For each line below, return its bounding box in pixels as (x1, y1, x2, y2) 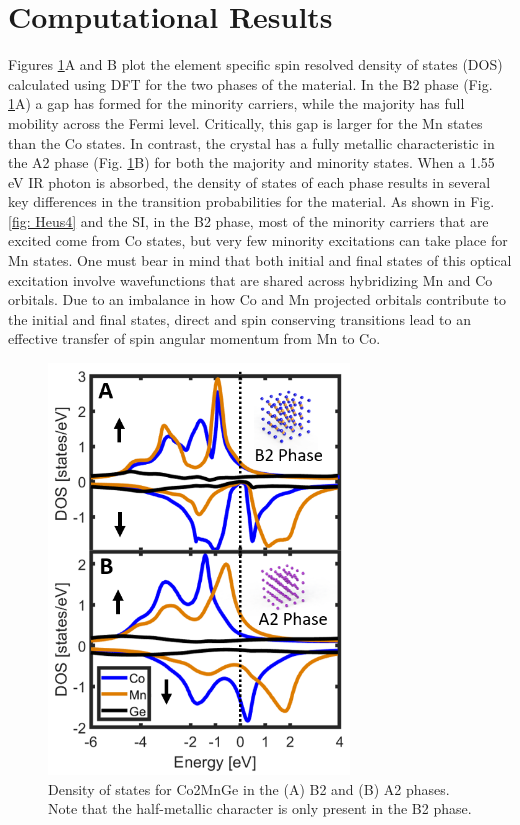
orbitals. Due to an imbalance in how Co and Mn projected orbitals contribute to (8, 289, 506, 310)
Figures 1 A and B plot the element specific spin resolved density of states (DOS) (8, 54, 503, 75)
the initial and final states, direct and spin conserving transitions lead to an (8, 308, 472, 329)
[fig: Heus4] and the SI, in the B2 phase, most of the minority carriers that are (8, 210, 489, 231)
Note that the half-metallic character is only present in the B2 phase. (48, 798, 472, 819)
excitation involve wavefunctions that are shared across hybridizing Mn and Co (8, 269, 493, 290)
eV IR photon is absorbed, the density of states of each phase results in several (8, 171, 491, 192)
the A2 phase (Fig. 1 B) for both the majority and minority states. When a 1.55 (8, 152, 495, 173)
